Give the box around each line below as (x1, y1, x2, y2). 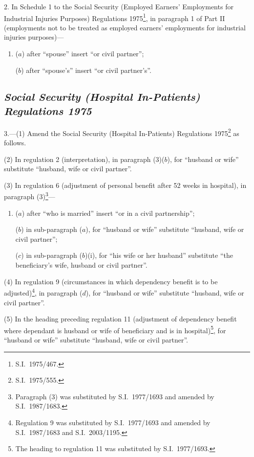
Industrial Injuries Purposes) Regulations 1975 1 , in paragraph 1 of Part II (4, 11, 225, 23)
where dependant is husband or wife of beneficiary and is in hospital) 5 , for (4, 323, 226, 335)
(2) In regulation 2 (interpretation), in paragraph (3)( (4, 154, 165, 164)
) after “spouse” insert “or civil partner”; (21, 48, 144, 59)
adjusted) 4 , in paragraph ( (4, 286, 83, 297)
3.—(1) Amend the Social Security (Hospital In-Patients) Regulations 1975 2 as (4, 126, 239, 138)
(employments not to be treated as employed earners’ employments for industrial (4, 22, 246, 32)
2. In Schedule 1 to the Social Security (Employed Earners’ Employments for (4, 1, 233, 11)
